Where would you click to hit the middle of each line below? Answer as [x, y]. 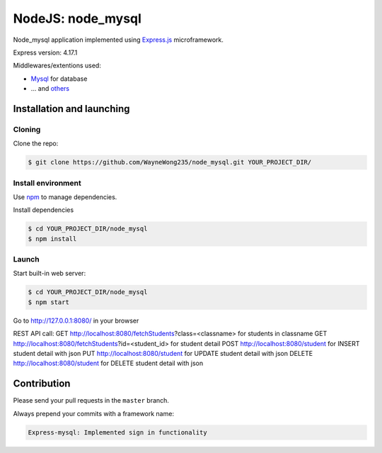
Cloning [27, 129]
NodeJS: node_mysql [77, 18]
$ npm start [49, 302]
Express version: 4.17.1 [45, 52]
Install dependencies [44, 210]
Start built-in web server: [50, 274]
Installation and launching [71, 109]
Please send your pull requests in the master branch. [91, 401]
